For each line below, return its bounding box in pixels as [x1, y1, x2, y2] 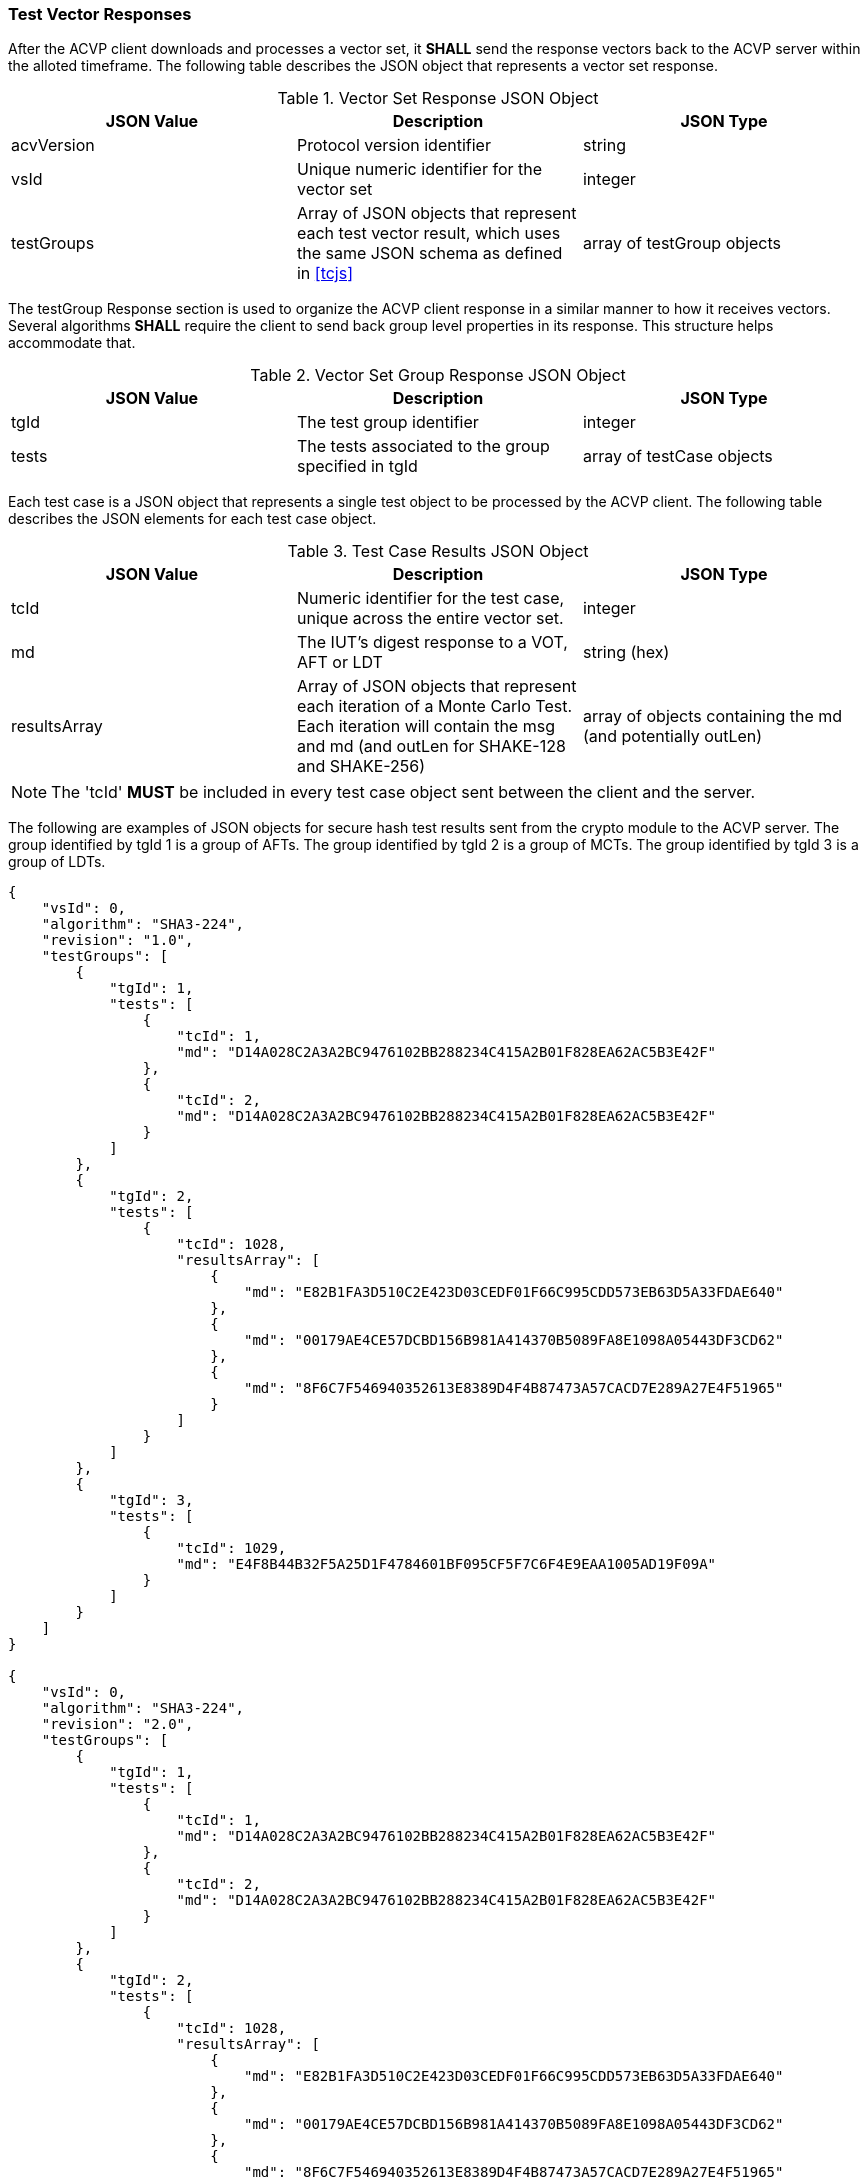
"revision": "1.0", [41, 932, 194, 949]
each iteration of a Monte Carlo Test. [296, 696, 573, 717]
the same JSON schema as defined [296, 243, 563, 264]
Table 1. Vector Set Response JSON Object [277, 88, 599, 109]
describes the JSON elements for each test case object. [8, 510, 377, 528]
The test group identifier [296, 412, 479, 433]
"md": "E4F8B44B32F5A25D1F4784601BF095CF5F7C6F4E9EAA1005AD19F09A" [176, 1556, 717, 1573]
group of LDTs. [8, 853, 106, 871]
